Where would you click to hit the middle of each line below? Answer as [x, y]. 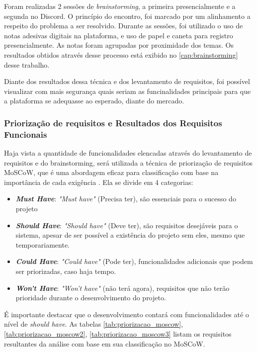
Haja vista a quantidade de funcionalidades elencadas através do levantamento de [128, 153]
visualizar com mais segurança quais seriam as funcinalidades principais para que [128, 91]
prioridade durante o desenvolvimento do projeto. [91, 298]
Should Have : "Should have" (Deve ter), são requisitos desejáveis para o [127, 225]
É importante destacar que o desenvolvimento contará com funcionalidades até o [127, 314]
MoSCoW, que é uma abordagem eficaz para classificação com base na [111, 172]
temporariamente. [43, 244]
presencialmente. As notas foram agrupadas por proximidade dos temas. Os [119, 45]
